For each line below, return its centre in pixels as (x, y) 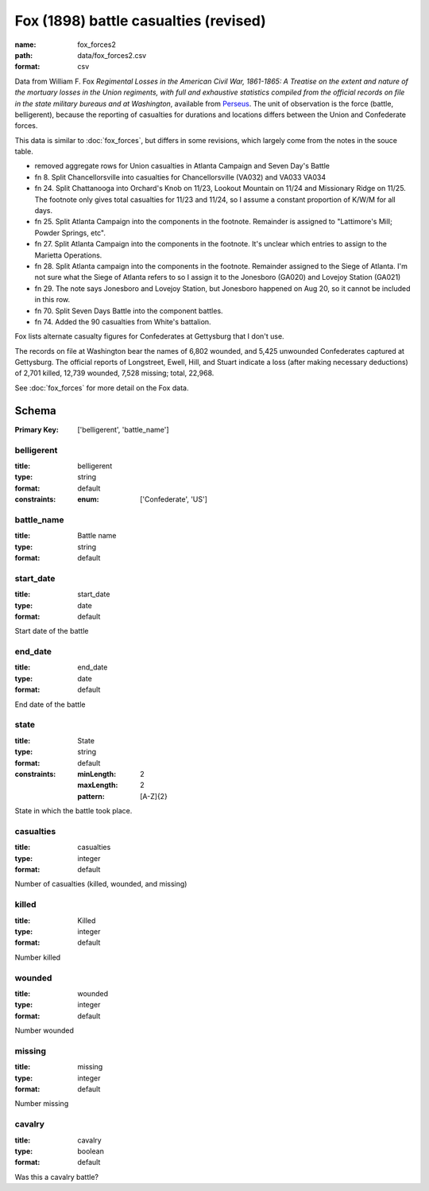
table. (24, 152)
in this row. (52, 300)
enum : (88, 499)
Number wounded (44, 1030)
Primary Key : (37, 429)
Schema (36, 411)
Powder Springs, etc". (70, 233)
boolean (91, 1151)
